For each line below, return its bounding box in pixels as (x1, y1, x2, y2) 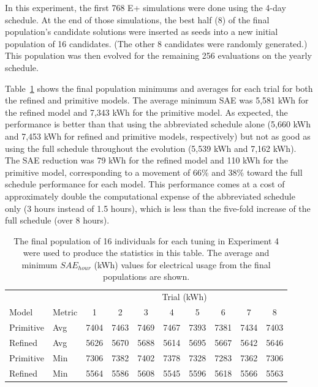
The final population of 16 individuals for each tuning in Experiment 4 (13, 234, 279, 247)
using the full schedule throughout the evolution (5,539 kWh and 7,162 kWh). (5, 141, 297, 154)
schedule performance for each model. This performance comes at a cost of (5, 178, 285, 190)
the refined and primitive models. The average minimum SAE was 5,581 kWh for (5, 94, 309, 107)
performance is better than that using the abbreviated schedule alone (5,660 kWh (5, 118, 311, 130)
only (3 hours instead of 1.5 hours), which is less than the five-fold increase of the (5, 201, 311, 214)
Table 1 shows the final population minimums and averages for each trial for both (5, 81, 313, 94)
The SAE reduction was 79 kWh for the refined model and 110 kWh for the (5, 154, 289, 167)
